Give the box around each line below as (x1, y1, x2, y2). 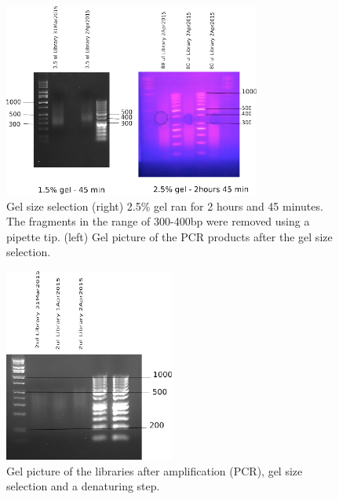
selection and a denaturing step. (6, 478, 160, 494)
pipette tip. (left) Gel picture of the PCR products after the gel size (6, 228, 333, 244)
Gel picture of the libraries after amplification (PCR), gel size (6, 462, 303, 479)
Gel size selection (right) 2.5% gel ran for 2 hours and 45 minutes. (6, 197, 323, 214)
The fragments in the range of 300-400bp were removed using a (6, 213, 310, 229)
